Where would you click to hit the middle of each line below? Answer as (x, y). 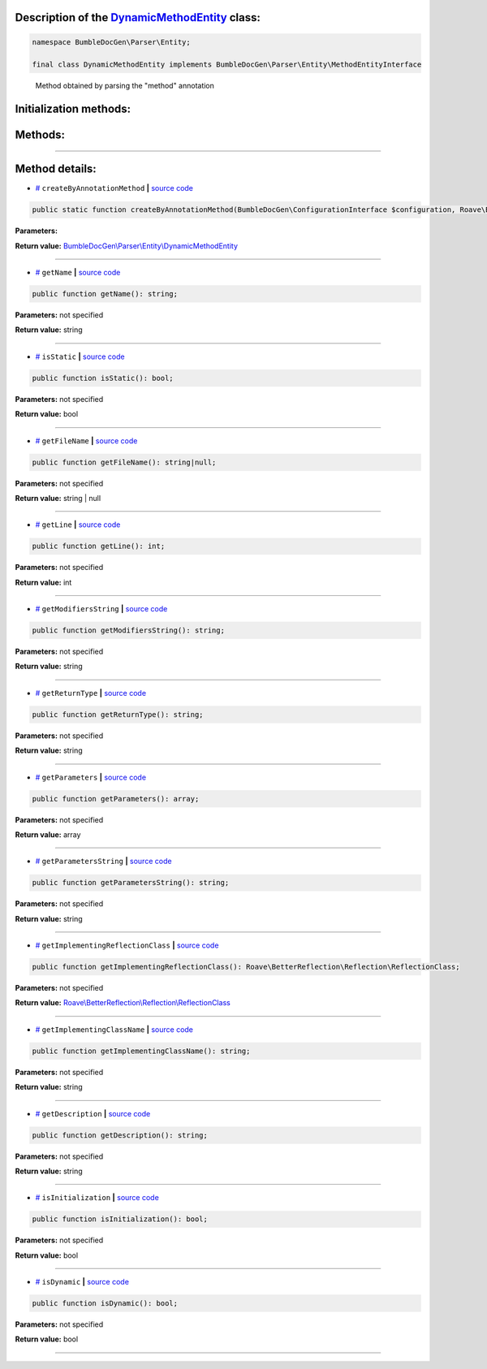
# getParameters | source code (91, 777)
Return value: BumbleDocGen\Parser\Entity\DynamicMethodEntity (127, 246)
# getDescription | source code (93, 1113)
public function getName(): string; (105, 294)
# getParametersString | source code (103, 862)
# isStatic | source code (80, 356)
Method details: (56, 169)
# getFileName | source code (86, 440)
